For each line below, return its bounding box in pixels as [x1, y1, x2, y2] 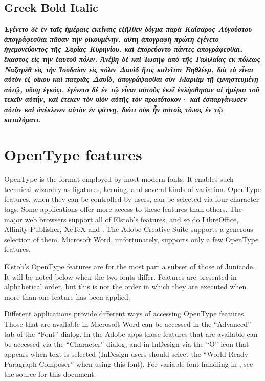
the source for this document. [4, 368, 96, 379]
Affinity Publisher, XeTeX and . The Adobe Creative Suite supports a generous [4, 224, 253, 235]
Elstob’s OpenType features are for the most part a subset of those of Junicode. [4, 261, 255, 272]
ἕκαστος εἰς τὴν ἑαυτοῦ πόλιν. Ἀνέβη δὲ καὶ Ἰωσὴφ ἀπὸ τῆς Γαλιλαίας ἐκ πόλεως [4, 53, 260, 64]
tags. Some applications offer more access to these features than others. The [4, 204, 242, 215]
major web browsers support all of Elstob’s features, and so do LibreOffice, [4, 214, 239, 224]
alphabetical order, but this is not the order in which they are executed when [4, 281, 247, 292]
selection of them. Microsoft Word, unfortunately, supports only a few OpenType [4, 234, 259, 244]
